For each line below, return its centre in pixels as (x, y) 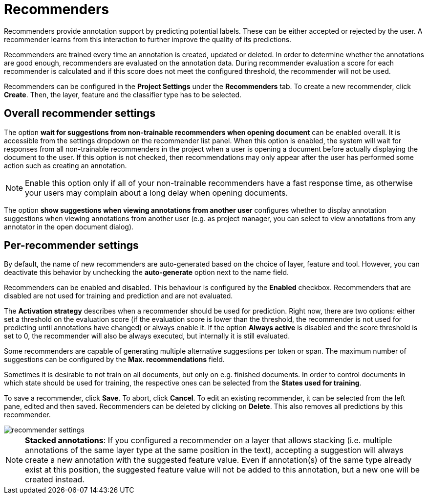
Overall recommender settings (80, 113)
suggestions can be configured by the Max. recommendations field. (114, 360)
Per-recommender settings (71, 246)
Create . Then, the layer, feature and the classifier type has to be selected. (123, 94)
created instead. (55, 480)
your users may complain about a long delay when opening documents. (157, 192)
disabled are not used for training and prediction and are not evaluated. (118, 296)
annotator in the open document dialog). (69, 226)
